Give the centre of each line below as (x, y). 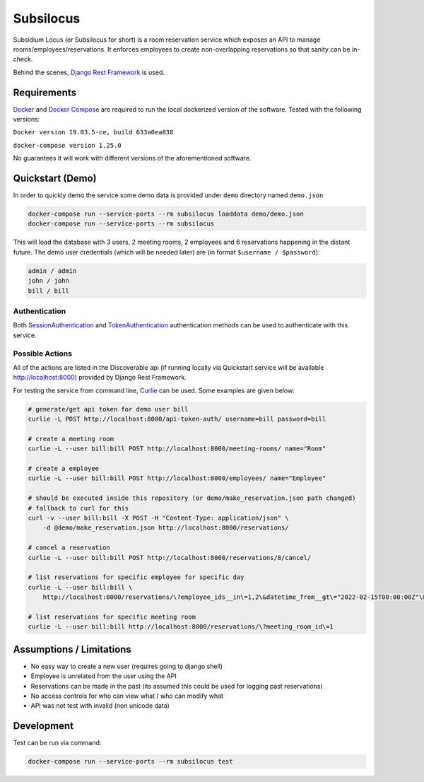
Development (43, 726)
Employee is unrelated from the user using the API (104, 676)
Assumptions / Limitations (72, 649)
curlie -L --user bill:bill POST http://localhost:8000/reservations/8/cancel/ (170, 558)
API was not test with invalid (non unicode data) (100, 706)
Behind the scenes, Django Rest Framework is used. (89, 72)
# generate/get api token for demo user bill (108, 409)
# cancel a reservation (69, 548)
